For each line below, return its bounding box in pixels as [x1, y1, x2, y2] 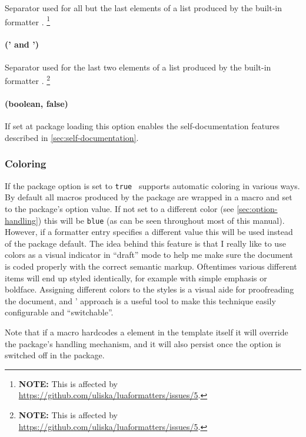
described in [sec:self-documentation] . [5, 131, 139, 143]
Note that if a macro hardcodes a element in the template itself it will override [5, 325, 288, 338]
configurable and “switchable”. [5, 306, 114, 318]
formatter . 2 [5, 73, 51, 86]
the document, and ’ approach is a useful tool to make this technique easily [5, 294, 276, 307]
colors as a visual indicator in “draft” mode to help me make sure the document [5, 248, 294, 261]
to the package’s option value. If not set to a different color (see [5, 202, 234, 214]
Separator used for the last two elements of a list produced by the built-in [5, 60, 271, 73]
